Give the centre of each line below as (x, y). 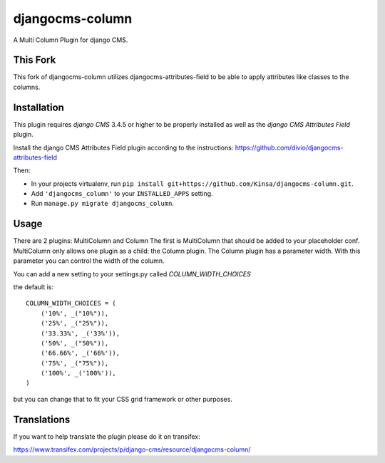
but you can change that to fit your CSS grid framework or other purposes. (123, 399)
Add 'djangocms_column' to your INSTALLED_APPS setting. (122, 194)
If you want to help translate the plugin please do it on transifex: (107, 436)
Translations (42, 419)
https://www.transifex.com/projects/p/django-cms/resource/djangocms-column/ (132, 449)
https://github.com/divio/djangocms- (289, 147)
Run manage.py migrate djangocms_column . (103, 204)
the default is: (33, 287)
